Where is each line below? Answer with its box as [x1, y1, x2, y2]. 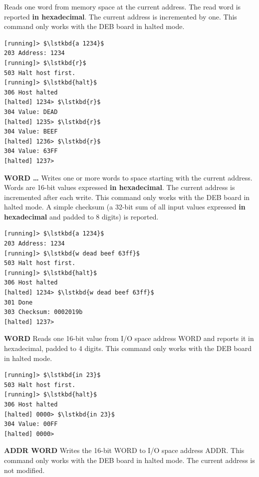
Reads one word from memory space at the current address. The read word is [4, 1, 241, 11]
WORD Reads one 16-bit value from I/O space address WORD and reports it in [4, 333, 254, 343]
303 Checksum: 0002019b [4, 308, 83, 316]
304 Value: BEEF [4, 128, 58, 135]
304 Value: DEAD [4, 108, 58, 115]
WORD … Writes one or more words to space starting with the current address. [4, 172, 253, 182]
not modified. [4, 464, 45, 475]
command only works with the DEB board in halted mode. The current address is [4, 454, 255, 465]
